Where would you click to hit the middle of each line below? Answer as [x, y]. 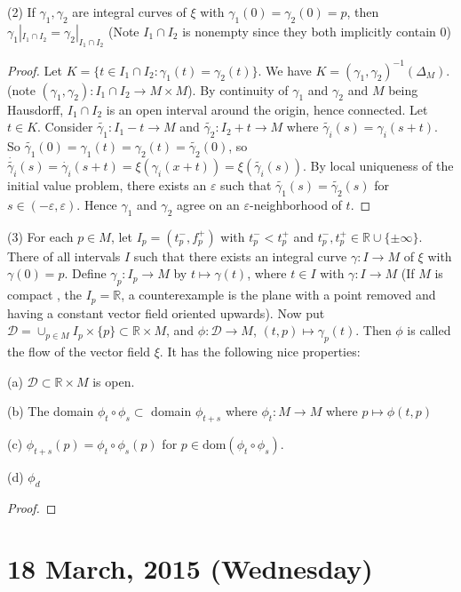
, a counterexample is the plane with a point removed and [278, 295]
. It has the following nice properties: [260, 351]
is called [429, 330]
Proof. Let [35, 70]
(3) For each [40, 236]
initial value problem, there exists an [107, 185]
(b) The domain [51, 411]
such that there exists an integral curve [240, 256]
